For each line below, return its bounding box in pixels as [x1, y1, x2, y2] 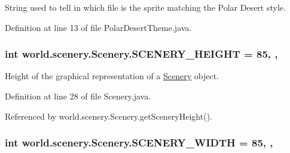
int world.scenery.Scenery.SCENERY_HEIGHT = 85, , [5, 46, 278, 61]
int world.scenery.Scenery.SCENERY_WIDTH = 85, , [5, 135, 273, 150]
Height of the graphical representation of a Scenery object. [5, 70, 219, 82]
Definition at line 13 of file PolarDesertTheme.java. [5, 21, 192, 33]
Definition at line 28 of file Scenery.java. [5, 90, 151, 102]
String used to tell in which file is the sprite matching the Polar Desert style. [5, 1, 286, 13]
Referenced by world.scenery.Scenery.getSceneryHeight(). [5, 110, 212, 122]
